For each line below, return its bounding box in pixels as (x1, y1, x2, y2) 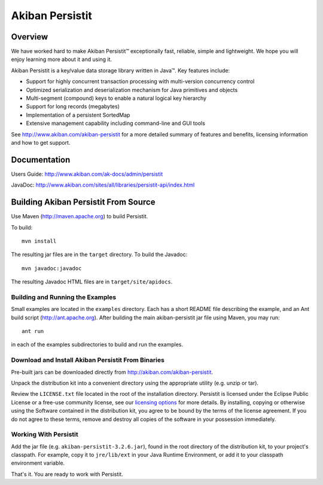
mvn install (22, 237, 57, 245)
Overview (11, 32, 48, 42)
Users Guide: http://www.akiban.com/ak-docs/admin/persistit (11, 170, 163, 178)
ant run (22, 328, 44, 335)
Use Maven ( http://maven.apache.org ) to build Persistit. (11, 213, 148, 220)
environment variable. (11, 459, 65, 466)
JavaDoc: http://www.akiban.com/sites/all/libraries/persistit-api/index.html (11, 181, 195, 188)
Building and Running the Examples (11, 293, 117, 301)
